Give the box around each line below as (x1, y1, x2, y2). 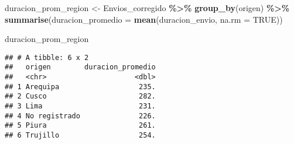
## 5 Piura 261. (5, 121, 156, 130)
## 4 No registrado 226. (5, 111, 156, 120)
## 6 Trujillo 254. (5, 131, 156, 140)
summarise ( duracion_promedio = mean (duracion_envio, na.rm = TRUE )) (5, 13, 283, 25)
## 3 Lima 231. (5, 102, 156, 111)
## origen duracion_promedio (5, 63, 156, 72)
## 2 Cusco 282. (5, 92, 156, 101)
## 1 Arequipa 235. (5, 82, 156, 91)
